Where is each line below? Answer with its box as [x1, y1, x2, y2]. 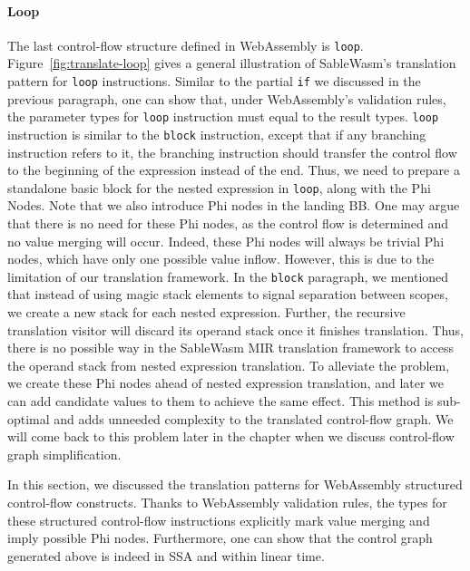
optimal [7, 409, 50, 428]
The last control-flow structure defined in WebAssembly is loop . [7, 35, 364, 54]
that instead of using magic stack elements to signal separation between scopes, [7, 285, 448, 304]
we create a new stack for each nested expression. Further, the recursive [7, 303, 406, 322]
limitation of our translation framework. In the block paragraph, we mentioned [7, 266, 449, 285]
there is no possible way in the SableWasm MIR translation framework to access [7, 338, 455, 357]
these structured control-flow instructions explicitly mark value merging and [7, 510, 430, 529]
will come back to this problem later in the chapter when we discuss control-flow [7, 427, 455, 446]
